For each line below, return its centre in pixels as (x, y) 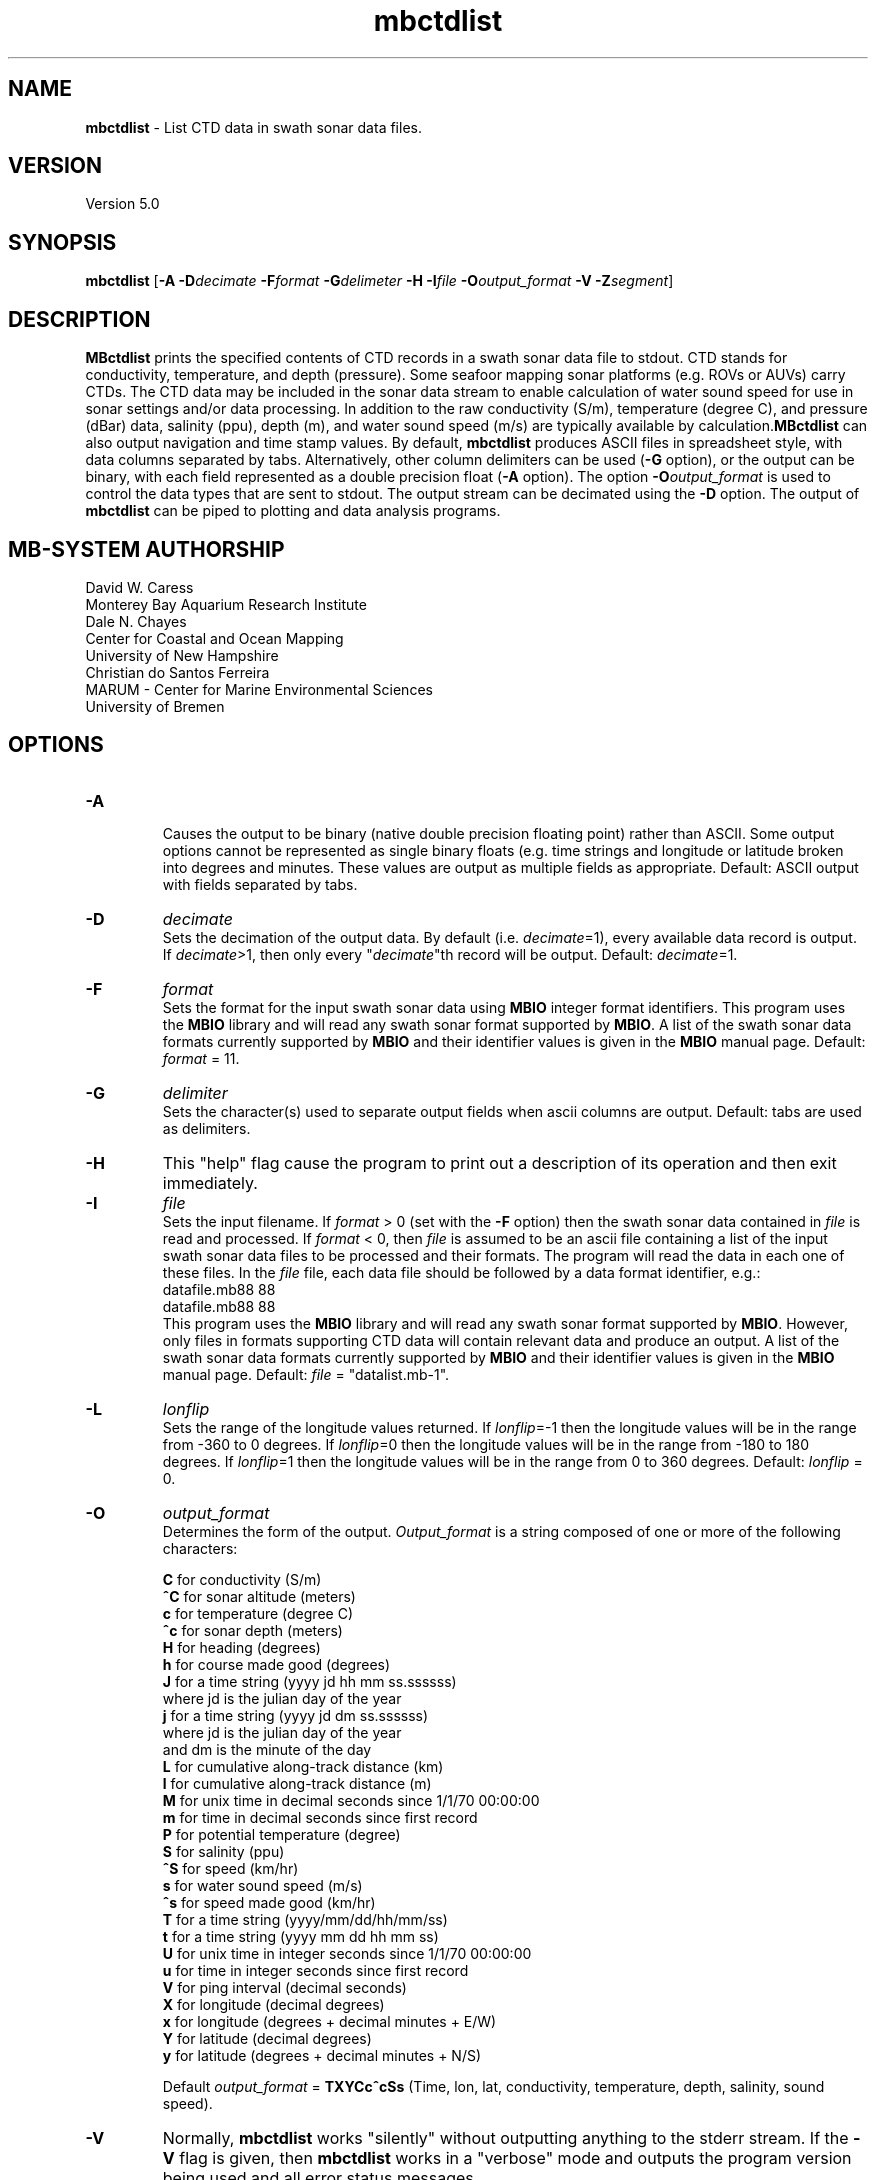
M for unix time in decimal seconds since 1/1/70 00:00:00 (351, 1800)
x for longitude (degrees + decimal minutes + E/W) (329, 2021)
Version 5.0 (122, 204)
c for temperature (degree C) (257, 1613)
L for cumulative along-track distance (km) (303, 1766)
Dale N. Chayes (136, 621)
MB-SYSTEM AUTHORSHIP (146, 549)
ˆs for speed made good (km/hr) (269, 1902)
